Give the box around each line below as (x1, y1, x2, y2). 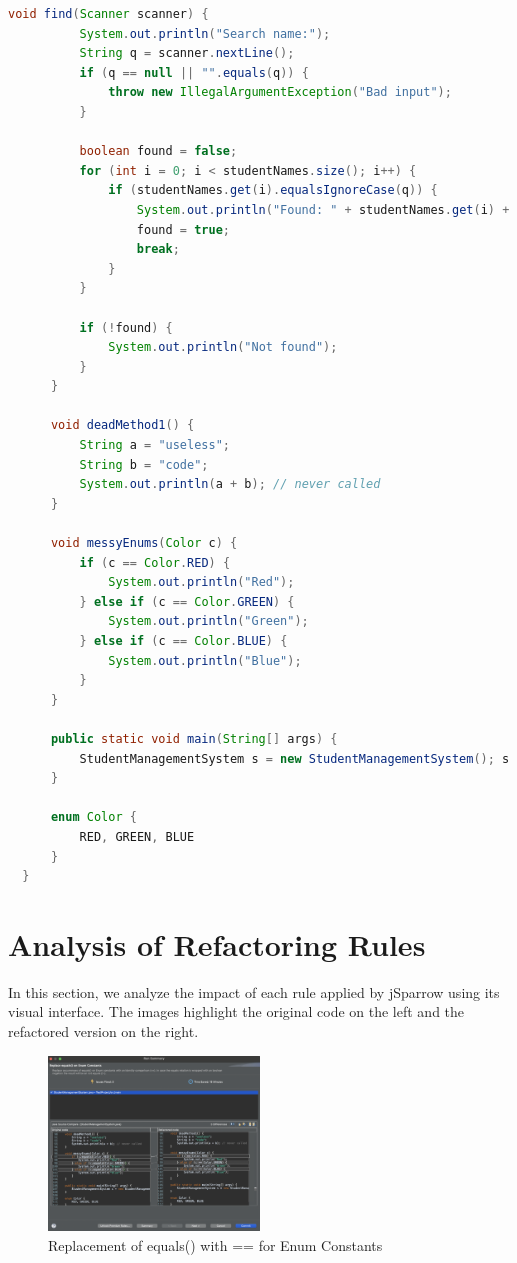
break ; (136, 242, 180, 257)
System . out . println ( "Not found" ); (108, 340, 338, 355)
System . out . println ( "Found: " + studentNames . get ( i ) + (136, 202, 510, 217)
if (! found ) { (79, 320, 173, 335)
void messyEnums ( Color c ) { (50, 536, 238, 551)
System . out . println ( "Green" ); (108, 614, 309, 629)
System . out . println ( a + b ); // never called (79, 477, 381, 492)
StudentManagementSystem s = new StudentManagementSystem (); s (79, 751, 510, 766)
